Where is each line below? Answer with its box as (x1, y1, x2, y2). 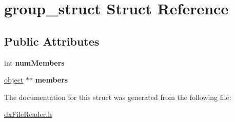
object (4, 74, 24, 85)
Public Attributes (4, 33, 100, 49)
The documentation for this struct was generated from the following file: (4, 91, 231, 102)
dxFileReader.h (4, 109, 52, 119)
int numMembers (4, 57, 65, 68)
